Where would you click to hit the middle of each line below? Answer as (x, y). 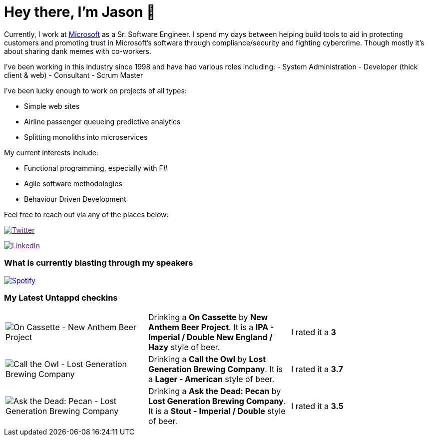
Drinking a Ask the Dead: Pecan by (214, 391)
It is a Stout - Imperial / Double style (217, 411)
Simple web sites (52, 106)
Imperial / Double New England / (210, 337)
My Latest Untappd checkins (61, 297)
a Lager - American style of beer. (211, 379)
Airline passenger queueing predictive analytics (102, 121)
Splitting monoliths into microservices (86, 137)
